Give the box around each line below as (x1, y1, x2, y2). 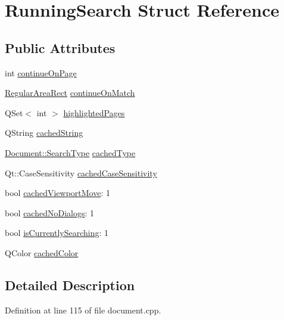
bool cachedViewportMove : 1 (5, 187, 110, 199)
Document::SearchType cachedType (5, 146, 136, 159)
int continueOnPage (5, 66, 77, 79)
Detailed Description (5, 275, 135, 294)
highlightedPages (63, 106, 125, 119)
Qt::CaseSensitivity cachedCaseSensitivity (5, 166, 157, 179)
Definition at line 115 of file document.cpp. (5, 303, 161, 316)
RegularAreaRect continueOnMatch (5, 86, 135, 99)
